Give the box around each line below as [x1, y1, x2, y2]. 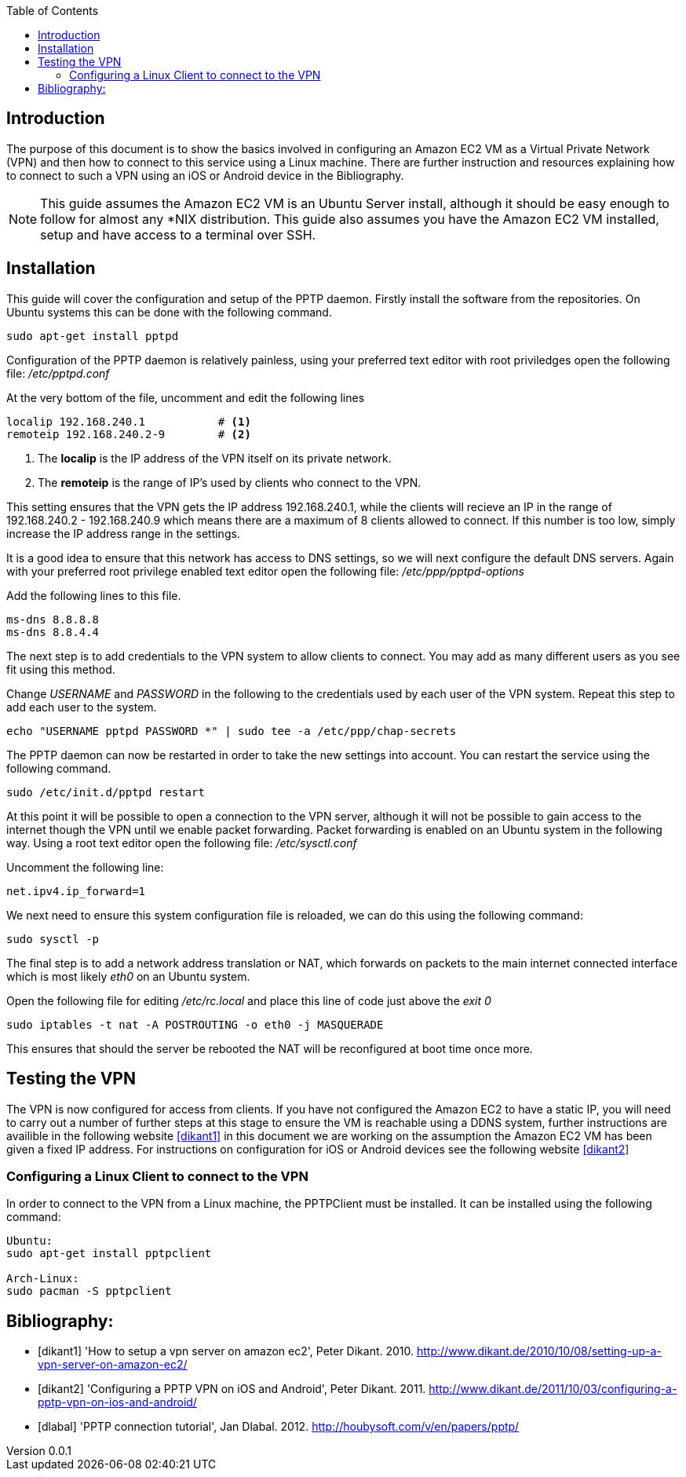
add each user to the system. [6, 700, 157, 714]
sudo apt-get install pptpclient [6, 1247, 212, 1260]
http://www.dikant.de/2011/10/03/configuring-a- [429, 1382, 677, 1396]
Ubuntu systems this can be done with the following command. [6, 305, 332, 319]
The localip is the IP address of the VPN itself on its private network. [38, 451, 392, 465]
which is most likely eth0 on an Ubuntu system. [6, 969, 250, 983]
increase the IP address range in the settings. [6, 526, 240, 540]
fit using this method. [6, 662, 115, 676]
